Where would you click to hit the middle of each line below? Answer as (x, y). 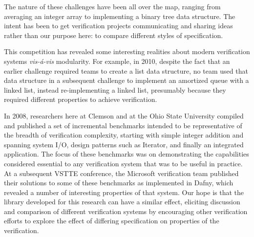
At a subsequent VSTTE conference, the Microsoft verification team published (121, 173)
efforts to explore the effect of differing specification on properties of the (112, 221)
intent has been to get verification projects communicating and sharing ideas (118, 26)
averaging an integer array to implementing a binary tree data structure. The (120, 16)
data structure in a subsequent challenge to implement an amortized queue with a (127, 80)
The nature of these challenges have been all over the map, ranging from (112, 6)
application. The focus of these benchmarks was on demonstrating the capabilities (127, 154)
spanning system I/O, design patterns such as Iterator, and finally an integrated (124, 144)
